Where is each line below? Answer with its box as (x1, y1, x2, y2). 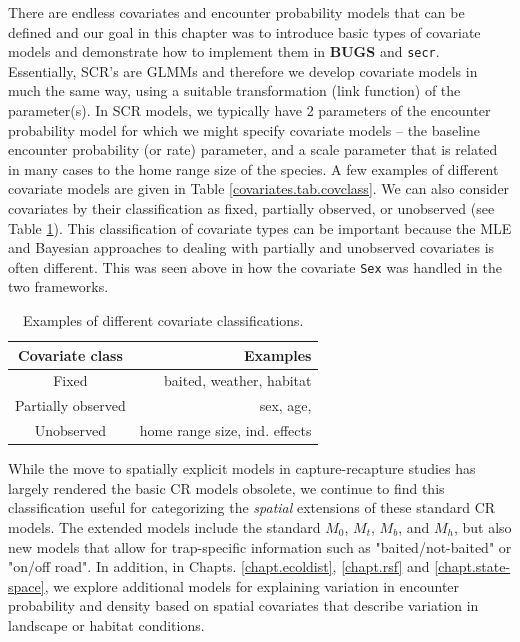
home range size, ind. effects (139, 420, 312, 441)
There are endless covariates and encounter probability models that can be (8, 2, 465, 22)
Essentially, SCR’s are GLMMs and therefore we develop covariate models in (8, 60, 478, 81)
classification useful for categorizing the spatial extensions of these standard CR (8, 497, 496, 518)
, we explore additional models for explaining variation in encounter (44, 575, 460, 596)
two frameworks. (8, 276, 109, 297)
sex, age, (259, 395, 312, 416)
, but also (453, 517, 512, 538)
